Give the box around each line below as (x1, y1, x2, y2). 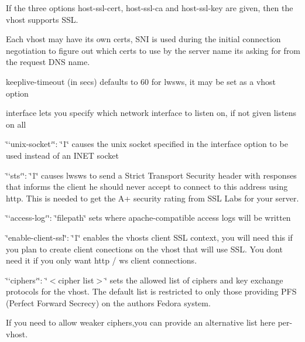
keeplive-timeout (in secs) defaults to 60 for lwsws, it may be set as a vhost (6, 75, 276, 87)
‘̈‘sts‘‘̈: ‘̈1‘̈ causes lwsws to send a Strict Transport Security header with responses (6, 169, 297, 181)
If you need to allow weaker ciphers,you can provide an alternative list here (6, 316, 275, 329)
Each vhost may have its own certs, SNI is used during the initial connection (6, 33, 281, 45)
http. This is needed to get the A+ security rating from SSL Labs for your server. (6, 191, 299, 204)
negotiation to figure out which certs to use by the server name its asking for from (6, 44, 301, 56)
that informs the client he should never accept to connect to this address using (6, 180, 288, 193)
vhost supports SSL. (6, 13, 78, 25)
